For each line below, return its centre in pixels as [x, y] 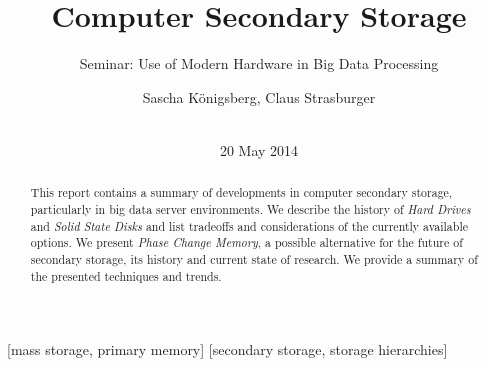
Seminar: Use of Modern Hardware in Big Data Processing [259, 63]
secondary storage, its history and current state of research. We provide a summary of [254, 258]
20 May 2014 [259, 149]
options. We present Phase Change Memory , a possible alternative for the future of [246, 242]
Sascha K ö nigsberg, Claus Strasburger [259, 96]
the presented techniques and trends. [126, 275]
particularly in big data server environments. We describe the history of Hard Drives [250, 208]
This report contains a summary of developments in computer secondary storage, [241, 192]
